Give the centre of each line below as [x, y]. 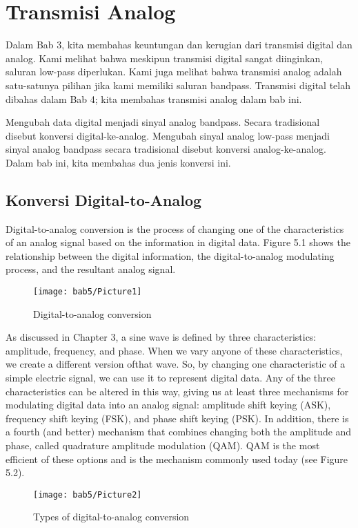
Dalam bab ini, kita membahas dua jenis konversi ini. [118, 162]
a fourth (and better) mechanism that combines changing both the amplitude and [179, 432]
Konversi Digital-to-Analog [104, 199]
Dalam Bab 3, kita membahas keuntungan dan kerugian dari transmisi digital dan [179, 45]
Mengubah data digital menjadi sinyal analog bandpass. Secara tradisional [163, 122]
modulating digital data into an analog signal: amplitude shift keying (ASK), [168, 405]
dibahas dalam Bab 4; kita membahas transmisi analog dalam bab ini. [154, 98]
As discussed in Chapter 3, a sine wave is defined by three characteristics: [161, 337]
